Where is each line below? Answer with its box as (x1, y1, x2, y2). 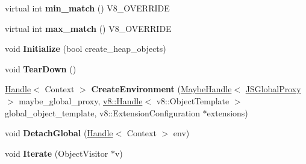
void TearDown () (5, 62, 76, 75)
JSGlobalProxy (245, 83, 301, 95)
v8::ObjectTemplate (156, 94, 230, 107)
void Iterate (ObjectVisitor (5, 147, 108, 159)
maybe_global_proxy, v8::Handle (19, 94, 143, 107)
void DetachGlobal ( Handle (5, 127, 113, 139)
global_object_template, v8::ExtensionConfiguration (5, 106, 200, 119)
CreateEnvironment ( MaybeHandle (91, 83, 232, 95)
